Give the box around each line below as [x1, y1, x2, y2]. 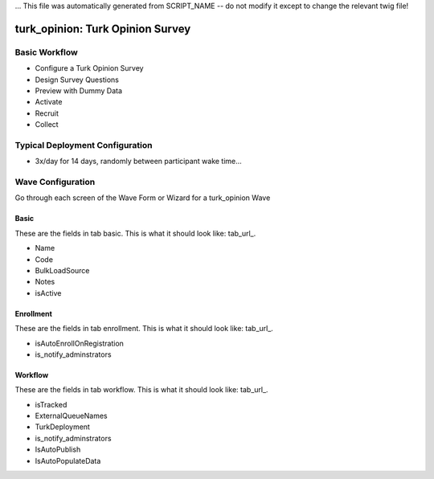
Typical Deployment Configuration [14, 139, 153, 150]
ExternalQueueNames [35, 411, 108, 421]
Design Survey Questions [35, 75, 120, 84]
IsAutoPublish [35, 444, 81, 454]
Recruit [35, 108, 59, 118]
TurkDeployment [35, 422, 90, 432]
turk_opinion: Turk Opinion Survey [14, 22, 191, 35]
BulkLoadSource [35, 265, 90, 275]
